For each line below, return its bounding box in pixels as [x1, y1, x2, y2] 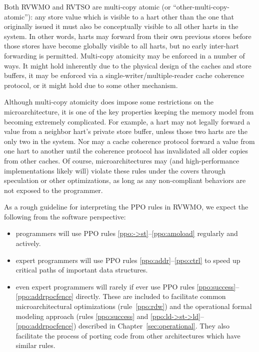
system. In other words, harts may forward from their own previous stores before [4, 30, 251, 41]
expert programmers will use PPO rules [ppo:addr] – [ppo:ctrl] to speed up [15, 254, 240, 265]
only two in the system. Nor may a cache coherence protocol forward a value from [4, 135, 255, 146]
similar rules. [15, 340, 55, 350]
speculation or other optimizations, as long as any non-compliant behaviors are [4, 175, 246, 185]
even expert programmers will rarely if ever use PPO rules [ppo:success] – [15, 281, 239, 291]
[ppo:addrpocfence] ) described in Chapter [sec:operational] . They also [15, 320, 229, 331]
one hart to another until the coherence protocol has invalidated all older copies [4, 145, 248, 156]
